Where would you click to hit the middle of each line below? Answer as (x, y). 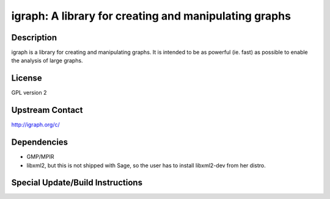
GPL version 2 (29, 93)
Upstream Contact (47, 110)
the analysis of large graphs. (47, 60)
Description (34, 38)
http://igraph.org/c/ (36, 125)
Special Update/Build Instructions (77, 183)
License (27, 78)
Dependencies (40, 143)
